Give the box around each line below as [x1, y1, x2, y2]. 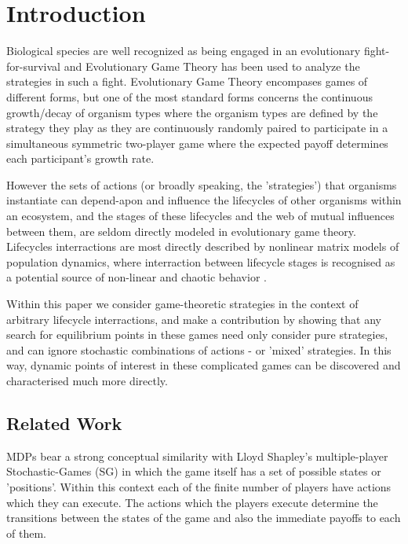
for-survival [6, 57, 61, 74]
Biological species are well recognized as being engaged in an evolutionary [6, 42, 361, 59]
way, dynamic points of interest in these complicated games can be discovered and [6, 357, 401, 373]
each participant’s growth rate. [6, 150, 155, 167]
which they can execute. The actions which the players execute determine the [6, 494, 378, 510]
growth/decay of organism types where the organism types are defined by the [6, 104, 378, 120]
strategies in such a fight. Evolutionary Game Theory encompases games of [6, 73, 368, 90]
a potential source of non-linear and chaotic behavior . [6, 269, 267, 285]
